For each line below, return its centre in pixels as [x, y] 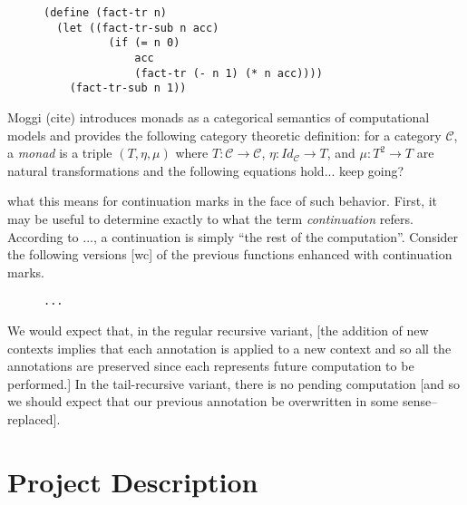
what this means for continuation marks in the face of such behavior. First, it [223, 201]
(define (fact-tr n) [106, 13]
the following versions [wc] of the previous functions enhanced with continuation [230, 254]
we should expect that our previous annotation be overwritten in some [203, 401]
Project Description [133, 481]
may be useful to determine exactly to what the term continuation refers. [210, 218]
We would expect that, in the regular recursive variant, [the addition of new [218, 330]
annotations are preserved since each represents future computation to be [211, 366]
